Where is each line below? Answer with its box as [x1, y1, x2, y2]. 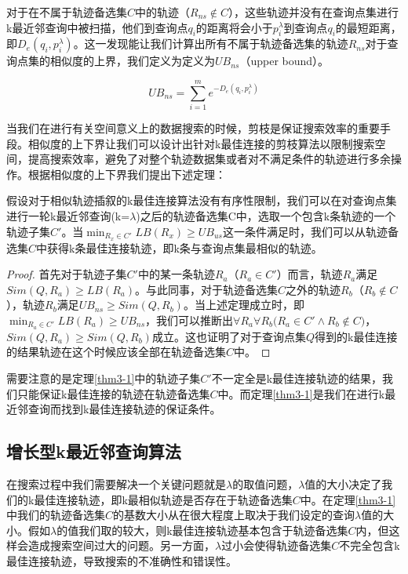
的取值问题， [232, 475, 299, 492]
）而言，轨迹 [276, 266, 343, 282]
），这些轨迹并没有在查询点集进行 [228, 4, 399, 20]
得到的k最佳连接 [315, 328, 398, 344]
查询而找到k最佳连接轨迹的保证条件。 [27, 401, 221, 417]
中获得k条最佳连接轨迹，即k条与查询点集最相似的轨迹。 [36, 239, 322, 256]
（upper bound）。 [239, 53, 330, 69]
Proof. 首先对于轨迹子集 [6, 266, 127, 282]
